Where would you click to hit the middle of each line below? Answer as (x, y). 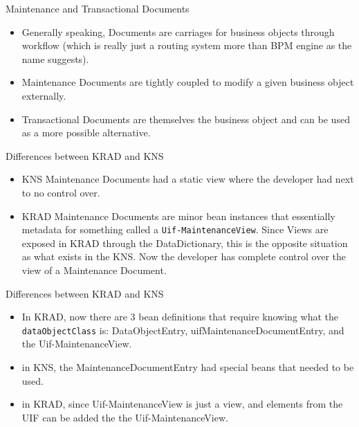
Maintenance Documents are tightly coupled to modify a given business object (188, 82)
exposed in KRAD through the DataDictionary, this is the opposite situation (185, 243)
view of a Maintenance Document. (94, 270)
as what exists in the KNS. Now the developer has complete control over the (184, 256)
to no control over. (61, 192)
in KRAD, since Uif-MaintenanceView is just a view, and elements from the (182, 404)
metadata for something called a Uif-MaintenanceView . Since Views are (175, 229)
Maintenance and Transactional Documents (98, 8)
